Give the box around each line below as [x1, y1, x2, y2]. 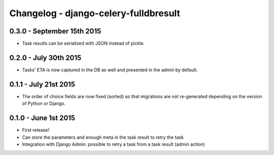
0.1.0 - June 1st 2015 [9, 114, 76, 123]
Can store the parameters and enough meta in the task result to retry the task [22, 134, 184, 140]
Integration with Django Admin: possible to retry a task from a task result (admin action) [22, 141, 205, 147]
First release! [22, 127, 50, 133]
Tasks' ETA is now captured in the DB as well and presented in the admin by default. [22, 66, 198, 73]
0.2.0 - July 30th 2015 [9, 53, 82, 62]
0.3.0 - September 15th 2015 [9, 27, 101, 35]
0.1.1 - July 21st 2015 [9, 80, 76, 89]
